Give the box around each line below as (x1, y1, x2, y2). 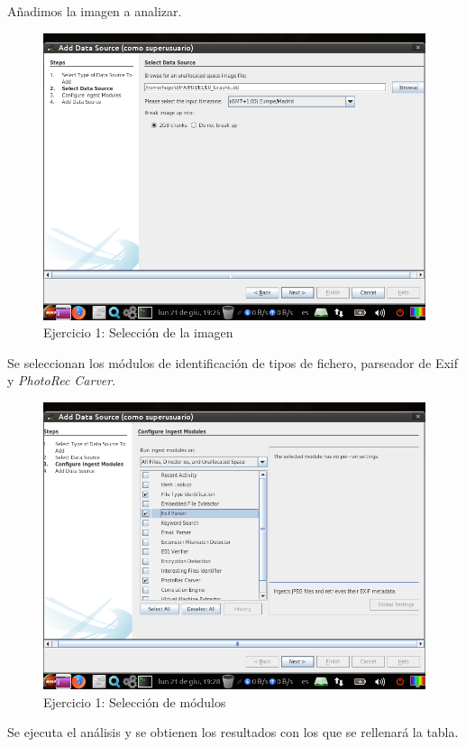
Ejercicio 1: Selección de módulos (43, 692, 226, 711)
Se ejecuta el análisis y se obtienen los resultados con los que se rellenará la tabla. (7, 723, 459, 742)
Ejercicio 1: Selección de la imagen (43, 323, 233, 342)
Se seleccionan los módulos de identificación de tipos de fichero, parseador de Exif (7, 353, 459, 372)
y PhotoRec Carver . (7, 371, 116, 390)
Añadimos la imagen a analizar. (7, 2, 182, 20)
